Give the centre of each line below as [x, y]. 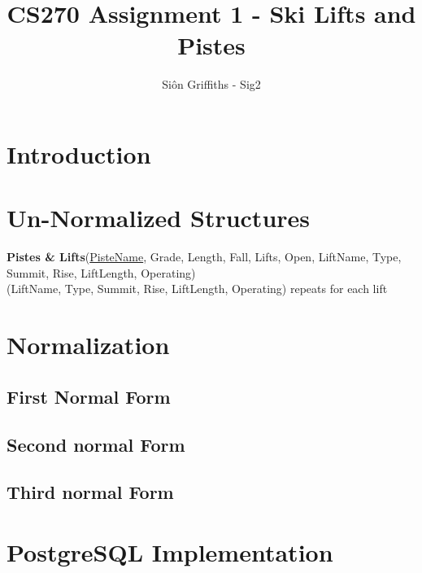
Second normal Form [96, 444]
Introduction [79, 153]
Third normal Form [90, 492]
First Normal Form [89, 396]
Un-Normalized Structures [159, 218]
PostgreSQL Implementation [170, 551]
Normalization [88, 345]
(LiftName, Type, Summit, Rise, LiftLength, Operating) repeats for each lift [197, 289]
